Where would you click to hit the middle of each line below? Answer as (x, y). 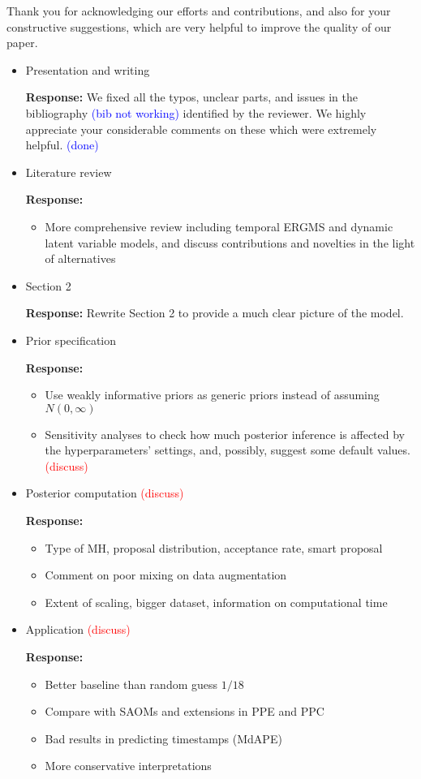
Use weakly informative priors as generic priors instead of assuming (212, 395)
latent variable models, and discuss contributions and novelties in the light (230, 242)
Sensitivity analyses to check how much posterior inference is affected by (225, 434)
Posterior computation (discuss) (105, 493)
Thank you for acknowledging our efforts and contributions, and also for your (199, 11)
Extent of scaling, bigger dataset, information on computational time (216, 602)
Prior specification (71, 340)
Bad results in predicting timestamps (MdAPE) (163, 738)
